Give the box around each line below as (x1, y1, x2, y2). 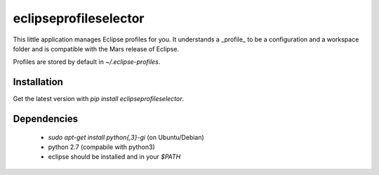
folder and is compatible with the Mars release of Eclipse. (13, 44, 179, 53)
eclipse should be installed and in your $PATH (48, 153, 181, 161)
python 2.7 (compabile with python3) (48, 143, 155, 151)
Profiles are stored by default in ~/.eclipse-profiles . (13, 58, 161, 66)
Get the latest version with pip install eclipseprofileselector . (13, 95, 185, 103)
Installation (13, 76, 63, 88)
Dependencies (13, 113, 79, 125)
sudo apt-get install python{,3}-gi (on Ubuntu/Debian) (48, 133, 205, 141)
